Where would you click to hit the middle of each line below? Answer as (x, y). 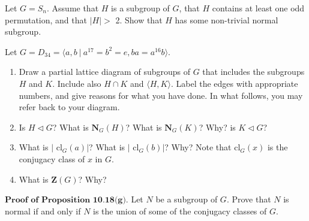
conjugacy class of (52, 158)
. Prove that (249, 199)
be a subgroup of (187, 199)
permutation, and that (46, 19)
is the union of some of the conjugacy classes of (180, 211)
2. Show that (139, 19)
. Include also (77, 83)
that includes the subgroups (253, 72)
